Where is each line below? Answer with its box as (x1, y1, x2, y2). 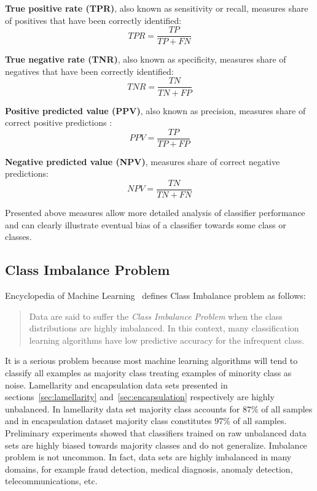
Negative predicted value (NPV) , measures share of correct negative (5, 155, 280, 168)
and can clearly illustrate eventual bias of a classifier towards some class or (5, 218, 286, 231)
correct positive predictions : (5, 116, 112, 129)
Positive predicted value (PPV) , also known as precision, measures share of (5, 104, 306, 117)
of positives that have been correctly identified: (5, 14, 182, 26)
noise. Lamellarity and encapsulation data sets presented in (5, 378, 228, 391)
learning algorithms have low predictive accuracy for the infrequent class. (29, 333, 305, 346)
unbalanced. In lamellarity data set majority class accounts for (5, 402, 240, 415)
